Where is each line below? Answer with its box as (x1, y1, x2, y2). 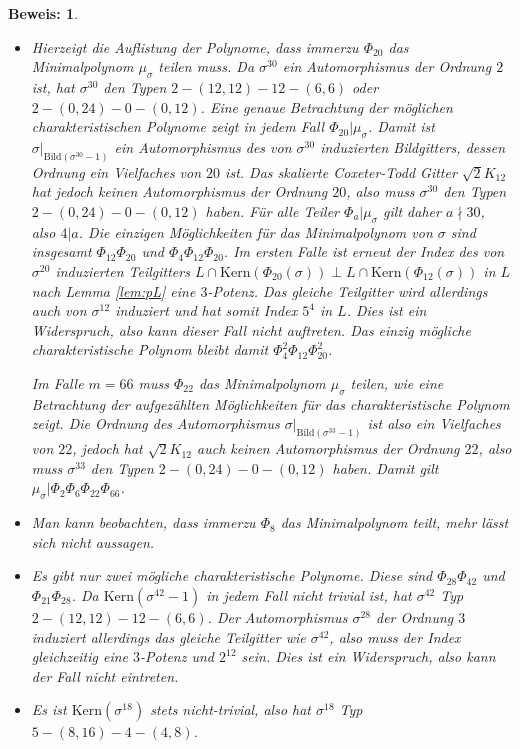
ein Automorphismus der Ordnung (282, 56, 492, 77)
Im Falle (31, 372, 84, 393)
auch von (31, 300, 87, 321)
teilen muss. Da (158, 56, 255, 77)
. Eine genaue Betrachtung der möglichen (200, 96, 453, 117)
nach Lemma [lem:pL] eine (31, 280, 196, 301)
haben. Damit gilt (332, 457, 439, 478)
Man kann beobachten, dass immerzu (31, 512, 256, 533)
